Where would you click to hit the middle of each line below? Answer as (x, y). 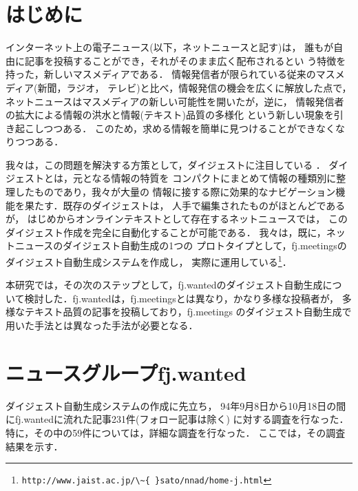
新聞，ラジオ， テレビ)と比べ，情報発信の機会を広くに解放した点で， (194, 87)
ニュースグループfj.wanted (126, 372)
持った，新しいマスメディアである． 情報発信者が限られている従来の (161, 74)
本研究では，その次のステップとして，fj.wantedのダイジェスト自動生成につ (174, 285)
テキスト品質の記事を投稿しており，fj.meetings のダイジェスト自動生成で (188, 312)
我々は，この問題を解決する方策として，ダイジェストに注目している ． (166, 164)
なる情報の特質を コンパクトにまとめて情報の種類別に (214, 178)
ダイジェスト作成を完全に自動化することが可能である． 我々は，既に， (166, 232)
